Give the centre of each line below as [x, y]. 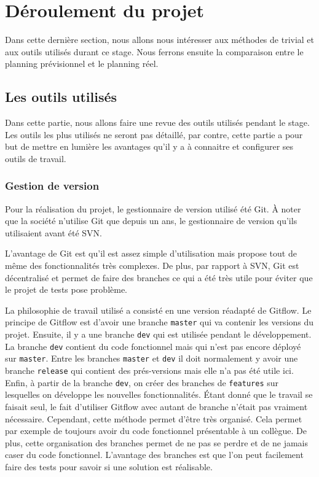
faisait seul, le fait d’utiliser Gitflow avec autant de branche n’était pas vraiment [156, 406]
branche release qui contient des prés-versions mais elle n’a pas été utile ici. [149, 370]
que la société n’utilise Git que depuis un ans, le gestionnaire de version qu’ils [151, 221]
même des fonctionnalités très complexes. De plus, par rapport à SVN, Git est [152, 266]
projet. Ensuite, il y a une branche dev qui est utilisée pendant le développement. [158, 334]
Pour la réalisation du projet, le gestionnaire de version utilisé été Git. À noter [153, 208]
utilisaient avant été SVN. [53, 232]
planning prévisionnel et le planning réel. [82, 64]
